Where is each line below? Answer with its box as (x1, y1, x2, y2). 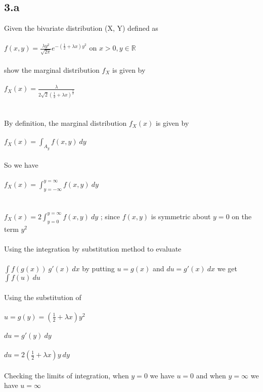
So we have (4, 160, 38, 170)
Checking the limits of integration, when (4, 370, 129, 380)
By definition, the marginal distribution (4, 118, 127, 128)
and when (196, 370, 226, 380)
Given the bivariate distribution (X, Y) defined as (4, 23, 158, 33)
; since (100, 211, 120, 221)
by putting (82, 263, 115, 274)
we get (217, 263, 237, 274)
